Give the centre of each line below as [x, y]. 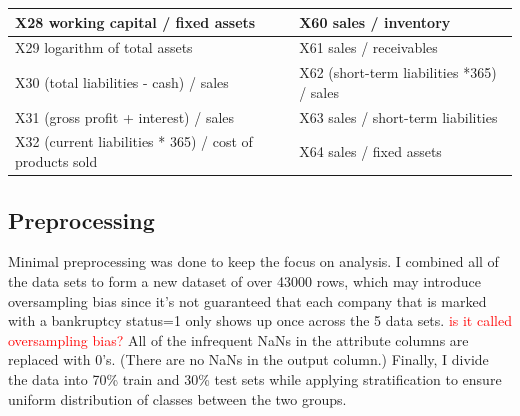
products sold [56, 161]
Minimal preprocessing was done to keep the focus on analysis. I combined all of [253, 261]
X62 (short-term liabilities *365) [398, 72]
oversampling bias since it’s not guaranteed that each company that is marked [247, 300]
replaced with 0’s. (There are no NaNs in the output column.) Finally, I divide [248, 359]
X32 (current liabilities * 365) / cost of [134, 141]
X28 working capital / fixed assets [135, 21]
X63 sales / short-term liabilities [398, 116]
